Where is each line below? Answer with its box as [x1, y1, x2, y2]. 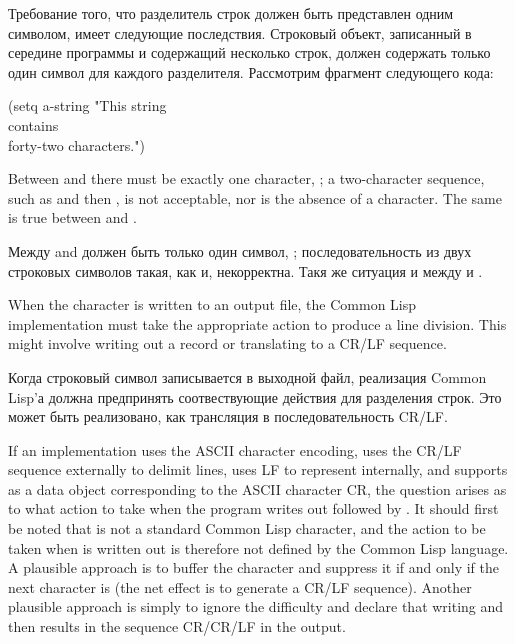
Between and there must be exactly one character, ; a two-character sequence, [8, 168, 485, 189]
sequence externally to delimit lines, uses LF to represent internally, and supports [8, 459, 508, 480]
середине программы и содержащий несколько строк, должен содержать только [8, 42, 491, 63]
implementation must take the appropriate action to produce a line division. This [8, 313, 507, 334]
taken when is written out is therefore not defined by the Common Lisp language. [8, 537, 509, 558]
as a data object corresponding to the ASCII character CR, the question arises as [8, 478, 507, 499]
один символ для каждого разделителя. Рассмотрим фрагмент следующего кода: [8, 61, 494, 82]
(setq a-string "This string [8, 95, 167, 116]
